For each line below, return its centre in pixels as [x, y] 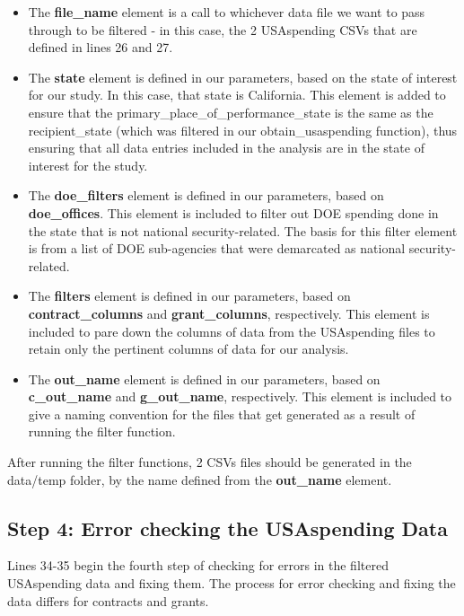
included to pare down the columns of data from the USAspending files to [232, 331]
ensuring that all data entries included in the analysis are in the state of [226, 148]
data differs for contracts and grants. [108, 600]
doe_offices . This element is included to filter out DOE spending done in [233, 212]
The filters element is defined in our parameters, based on [189, 296]
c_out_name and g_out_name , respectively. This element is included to [240, 396]
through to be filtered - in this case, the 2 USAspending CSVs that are [223, 29]
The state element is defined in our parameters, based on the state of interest [243, 77]
